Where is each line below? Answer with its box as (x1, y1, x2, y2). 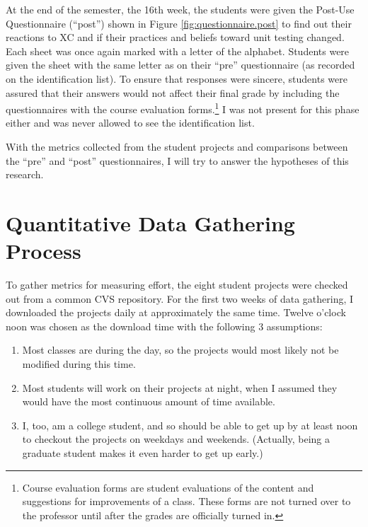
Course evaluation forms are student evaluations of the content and (22, 480, 314, 494)
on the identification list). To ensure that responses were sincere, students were (6, 71, 347, 86)
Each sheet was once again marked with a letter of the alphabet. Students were (6, 43, 350, 58)
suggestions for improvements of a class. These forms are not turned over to (22, 494, 351, 509)
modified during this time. (22, 357, 136, 371)
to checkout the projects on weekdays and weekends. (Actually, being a (22, 432, 330, 446)
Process (6, 236, 81, 265)
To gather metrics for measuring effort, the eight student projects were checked (6, 277, 348, 292)
